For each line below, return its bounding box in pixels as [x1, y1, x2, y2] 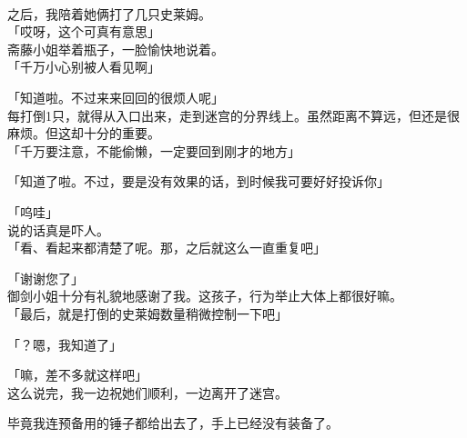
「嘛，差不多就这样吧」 [7, 365, 147, 384]
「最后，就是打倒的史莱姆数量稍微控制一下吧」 [7, 304, 288, 323]
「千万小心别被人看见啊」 [7, 57, 160, 76]
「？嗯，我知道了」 [7, 334, 122, 353]
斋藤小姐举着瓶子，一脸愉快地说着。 [7, 39, 224, 58]
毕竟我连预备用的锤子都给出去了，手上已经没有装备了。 [7, 413, 339, 433]
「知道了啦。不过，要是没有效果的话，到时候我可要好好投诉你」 [7, 172, 390, 191]
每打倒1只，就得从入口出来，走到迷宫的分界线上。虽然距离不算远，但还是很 [7, 105, 460, 124]
